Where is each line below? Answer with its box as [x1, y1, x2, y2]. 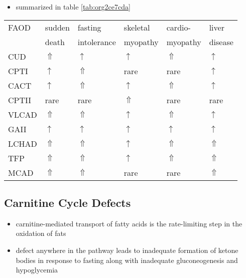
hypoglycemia [16, 264, 58, 275]
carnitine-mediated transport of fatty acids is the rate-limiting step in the [16, 218, 242, 228]
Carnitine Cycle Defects [4, 194, 131, 210]
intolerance [77, 36, 116, 48]
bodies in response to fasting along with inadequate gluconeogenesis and [16, 254, 238, 265]
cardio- [166, 21, 191, 33]
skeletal [124, 21, 150, 33]
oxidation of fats [16, 228, 66, 238]
